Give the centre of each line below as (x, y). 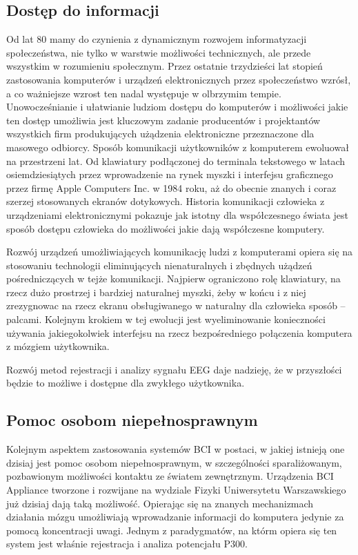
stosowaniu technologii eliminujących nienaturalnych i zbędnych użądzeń (159, 265)
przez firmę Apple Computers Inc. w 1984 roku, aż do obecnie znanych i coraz (171, 187)
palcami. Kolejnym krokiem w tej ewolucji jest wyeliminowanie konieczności (166, 319)
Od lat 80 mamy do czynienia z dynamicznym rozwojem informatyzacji (157, 39)
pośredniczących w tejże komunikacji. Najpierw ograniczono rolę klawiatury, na (173, 279)
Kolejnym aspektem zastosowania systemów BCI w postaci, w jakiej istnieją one (176, 449)
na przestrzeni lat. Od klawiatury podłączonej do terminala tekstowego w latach (176, 160)
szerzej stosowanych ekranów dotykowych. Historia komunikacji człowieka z (166, 201)
